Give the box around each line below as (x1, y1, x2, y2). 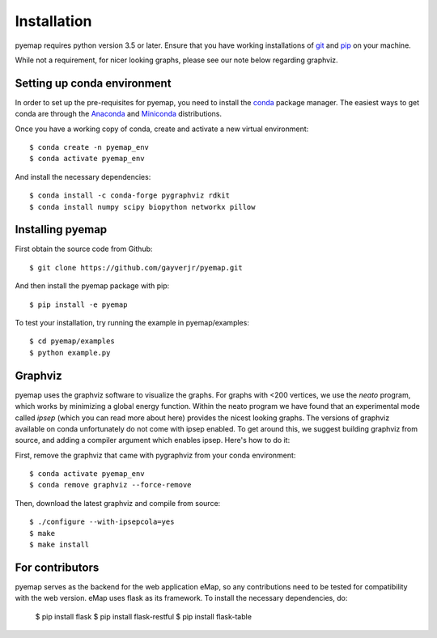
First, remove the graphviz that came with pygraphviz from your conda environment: (15, 450, 296, 460)
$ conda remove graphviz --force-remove (29, 480, 192, 490)
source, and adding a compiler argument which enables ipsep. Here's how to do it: (15, 436, 291, 445)
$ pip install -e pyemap (29, 300, 128, 309)
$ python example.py (29, 348, 111, 357)
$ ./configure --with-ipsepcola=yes (29, 517, 175, 526)
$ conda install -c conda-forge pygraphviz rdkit (29, 191, 231, 200)
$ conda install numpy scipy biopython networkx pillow (29, 202, 256, 211)
